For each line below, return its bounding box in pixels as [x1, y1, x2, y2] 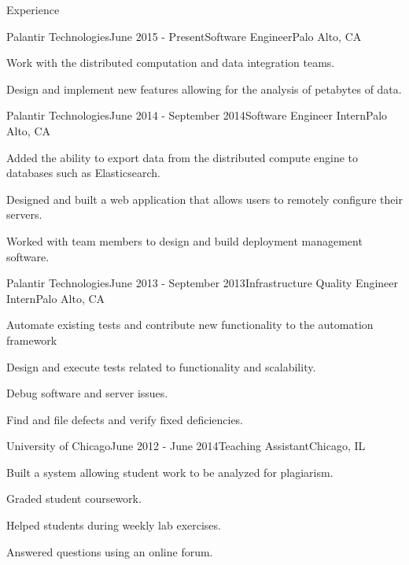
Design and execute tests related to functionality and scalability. [6, 358, 316, 375]
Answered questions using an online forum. [6, 543, 213, 559]
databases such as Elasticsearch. [6, 164, 160, 181]
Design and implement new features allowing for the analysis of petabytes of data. [6, 80, 402, 97]
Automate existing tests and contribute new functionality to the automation [6, 316, 374, 333]
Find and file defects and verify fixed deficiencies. [6, 411, 244, 427]
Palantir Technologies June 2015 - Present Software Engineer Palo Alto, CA [6, 28, 362, 44]
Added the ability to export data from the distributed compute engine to [6, 149, 359, 165]
